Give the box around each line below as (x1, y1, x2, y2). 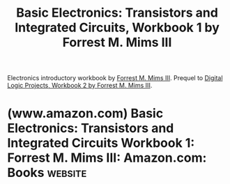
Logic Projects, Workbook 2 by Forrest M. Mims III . (7, 82, 153, 90)
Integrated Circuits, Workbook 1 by (15, 20, 220, 36)
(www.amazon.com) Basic (7, 106, 164, 121)
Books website (7, 165, 87, 181)
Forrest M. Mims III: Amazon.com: (7, 150, 207, 166)
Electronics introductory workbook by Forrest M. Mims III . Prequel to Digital (7, 74, 223, 82)
